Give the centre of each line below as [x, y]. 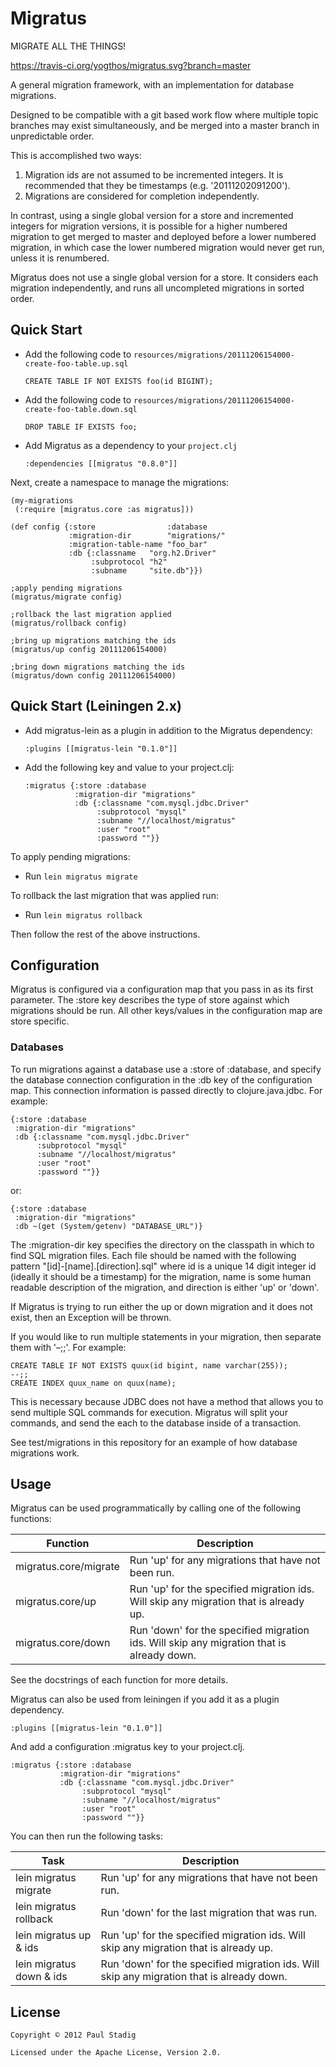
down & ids [41, 1977]
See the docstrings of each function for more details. [119, 1680]
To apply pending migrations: [70, 856]
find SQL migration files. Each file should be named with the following [153, 1255]
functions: [31, 1519]
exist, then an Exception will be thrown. [91, 1317]
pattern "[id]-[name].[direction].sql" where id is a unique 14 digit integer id [163, 1266]
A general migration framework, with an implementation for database [152, 84]
